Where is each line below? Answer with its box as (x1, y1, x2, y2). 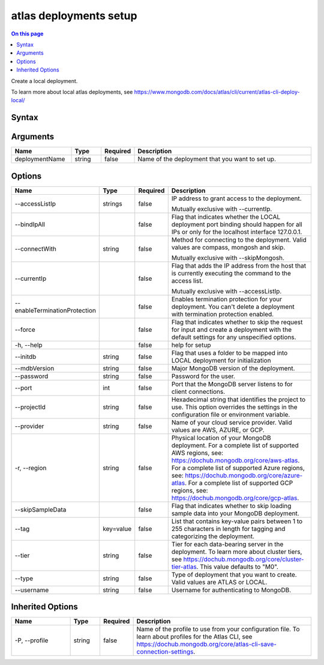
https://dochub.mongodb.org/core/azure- (185, 471, 303, 479)
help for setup (171, 340, 211, 349)
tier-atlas (171, 562, 197, 571)
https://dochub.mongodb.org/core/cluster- (183, 555, 304, 563)
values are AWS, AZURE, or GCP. (171, 426, 265, 434)
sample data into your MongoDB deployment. (171, 509, 299, 517)
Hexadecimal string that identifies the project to (171, 395, 306, 403)
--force (14, 325, 35, 334)
